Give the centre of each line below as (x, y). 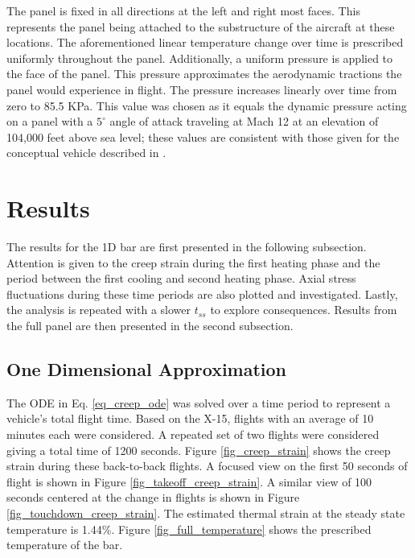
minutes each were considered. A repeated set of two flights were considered (193, 434)
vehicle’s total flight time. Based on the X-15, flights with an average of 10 (190, 418)
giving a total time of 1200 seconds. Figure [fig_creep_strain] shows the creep (199, 450)
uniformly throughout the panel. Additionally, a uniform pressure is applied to (200, 58)
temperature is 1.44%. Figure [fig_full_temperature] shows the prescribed (189, 529)
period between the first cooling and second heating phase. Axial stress (181, 278)
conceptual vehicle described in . (86, 153)
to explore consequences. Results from (304, 310)
